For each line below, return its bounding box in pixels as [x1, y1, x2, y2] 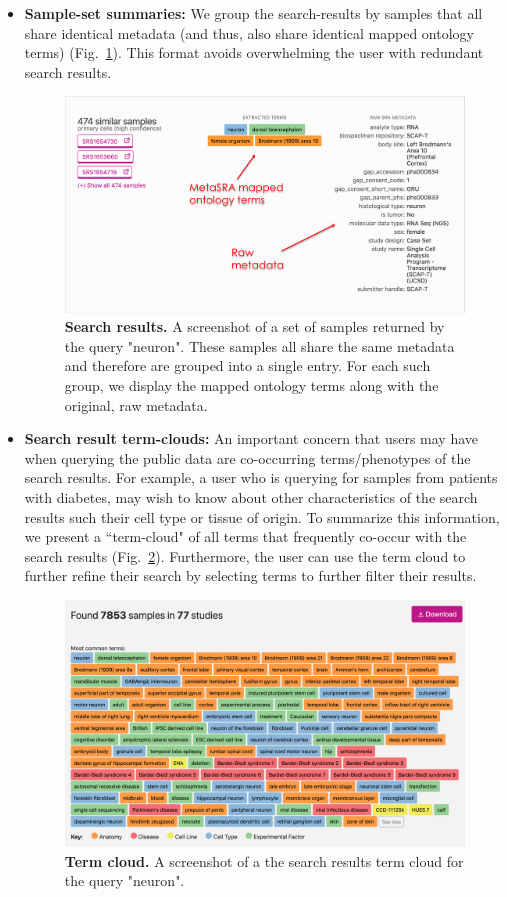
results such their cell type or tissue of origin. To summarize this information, [24, 506, 500, 527]
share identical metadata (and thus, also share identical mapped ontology [24, 22, 474, 43]
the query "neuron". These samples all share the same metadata [64, 335, 455, 356]
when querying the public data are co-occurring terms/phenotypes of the [24, 447, 471, 468]
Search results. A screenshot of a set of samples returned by [64, 316, 445, 337]
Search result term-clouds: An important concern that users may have [24, 428, 479, 449]
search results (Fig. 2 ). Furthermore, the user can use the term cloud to [24, 545, 466, 566]
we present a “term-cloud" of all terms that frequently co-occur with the [24, 526, 467, 547]
